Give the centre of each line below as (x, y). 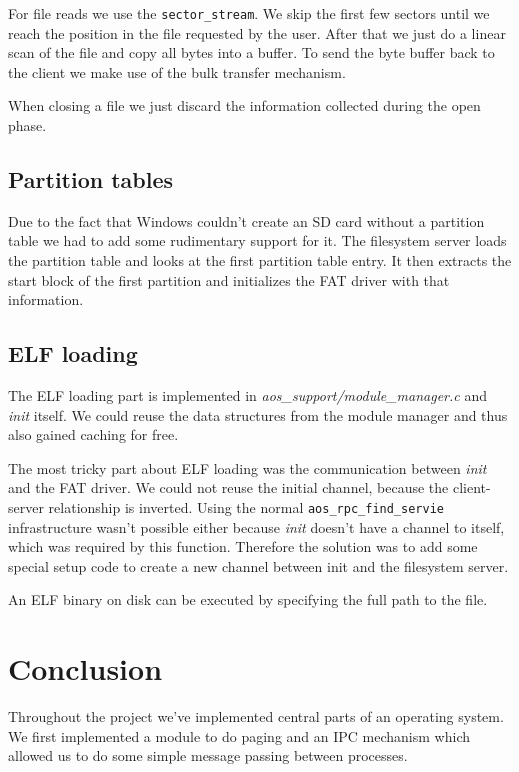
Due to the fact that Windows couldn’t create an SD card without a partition (246, 220)
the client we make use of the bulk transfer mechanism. (177, 71)
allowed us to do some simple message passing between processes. (208, 755)
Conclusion (85, 668)
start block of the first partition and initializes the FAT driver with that (229, 279)
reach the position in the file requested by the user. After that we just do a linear (257, 32)
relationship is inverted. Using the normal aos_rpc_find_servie (246, 506)
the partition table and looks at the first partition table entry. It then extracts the (260, 260)
